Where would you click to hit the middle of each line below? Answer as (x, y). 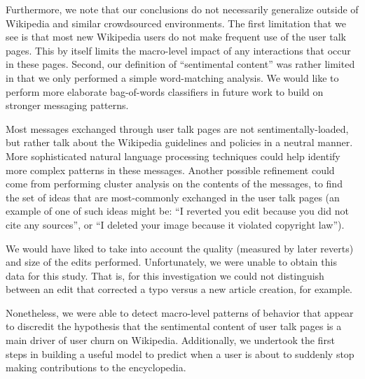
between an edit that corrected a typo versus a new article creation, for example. (179, 289)
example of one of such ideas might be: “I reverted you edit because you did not (177, 211)
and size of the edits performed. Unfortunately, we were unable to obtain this (171, 262)
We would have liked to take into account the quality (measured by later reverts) (180, 248)
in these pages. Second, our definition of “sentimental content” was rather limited (180, 64)
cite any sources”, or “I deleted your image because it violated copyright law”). (175, 224)
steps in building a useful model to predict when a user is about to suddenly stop (180, 353)
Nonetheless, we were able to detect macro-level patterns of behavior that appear (180, 312)
